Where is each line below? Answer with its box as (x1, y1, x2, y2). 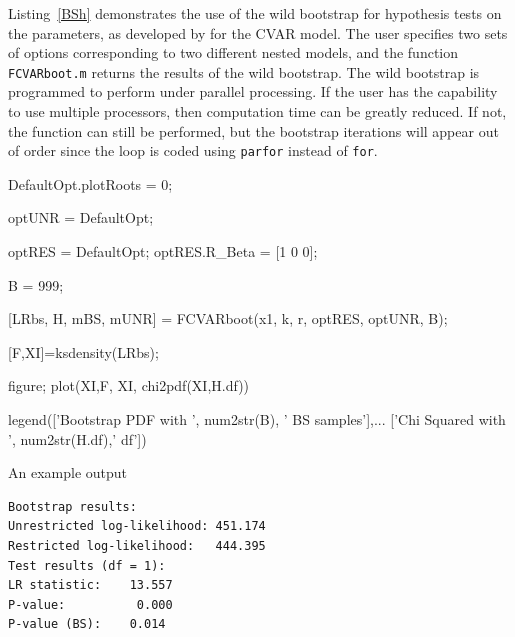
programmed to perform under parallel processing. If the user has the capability (8, 81, 498, 102)
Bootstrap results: (8, 499, 137, 514)
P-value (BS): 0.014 (8, 617, 166, 632)
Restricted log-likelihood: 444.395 (8, 539, 266, 553)
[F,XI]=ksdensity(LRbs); (8, 341, 159, 362)
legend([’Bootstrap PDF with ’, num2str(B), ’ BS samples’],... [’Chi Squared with (8, 409, 506, 430)
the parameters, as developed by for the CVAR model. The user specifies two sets (8, 22, 508, 43)
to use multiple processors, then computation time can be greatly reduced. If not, (8, 101, 507, 122)
